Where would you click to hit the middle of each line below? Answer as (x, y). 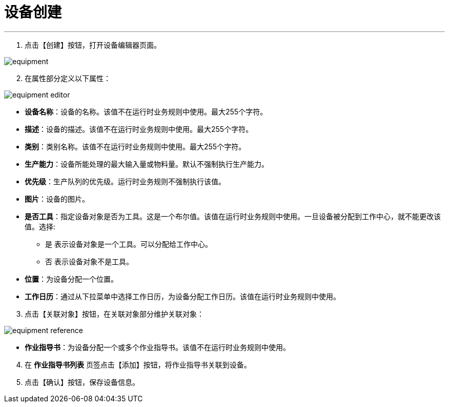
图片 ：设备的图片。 (57, 199)
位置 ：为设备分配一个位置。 (71, 279)
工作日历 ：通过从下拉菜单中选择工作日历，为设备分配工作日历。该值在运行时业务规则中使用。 (182, 296)
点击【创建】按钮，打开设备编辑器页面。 (93, 45)
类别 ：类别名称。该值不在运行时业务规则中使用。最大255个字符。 (135, 146)
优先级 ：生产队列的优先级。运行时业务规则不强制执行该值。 (125, 181)
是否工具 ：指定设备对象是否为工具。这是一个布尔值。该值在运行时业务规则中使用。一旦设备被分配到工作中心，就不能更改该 (233, 216)
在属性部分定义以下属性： (68, 78)
